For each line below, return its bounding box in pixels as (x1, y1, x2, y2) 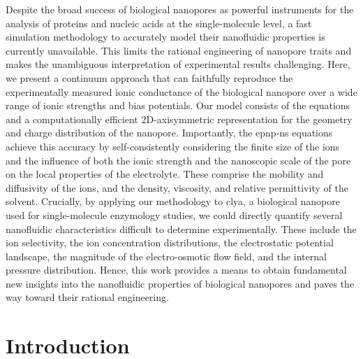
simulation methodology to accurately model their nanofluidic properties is (6, 29, 325, 44)
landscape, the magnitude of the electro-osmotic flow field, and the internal (6, 248, 327, 263)
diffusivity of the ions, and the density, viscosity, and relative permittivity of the (6, 180, 348, 195)
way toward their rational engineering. (6, 290, 169, 304)
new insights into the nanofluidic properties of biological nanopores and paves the (6, 276, 355, 290)
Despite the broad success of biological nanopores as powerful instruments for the (6, 2, 354, 16)
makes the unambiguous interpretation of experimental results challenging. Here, (6, 57, 350, 71)
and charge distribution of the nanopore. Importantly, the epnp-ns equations (6, 125, 333, 140)
